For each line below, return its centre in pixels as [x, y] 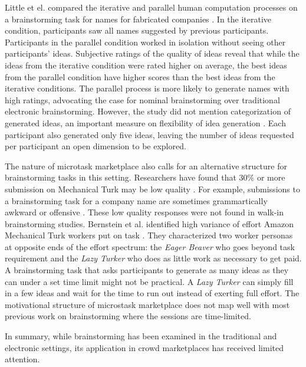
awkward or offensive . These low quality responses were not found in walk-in [144, 212]
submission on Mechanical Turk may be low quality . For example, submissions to [152, 189]
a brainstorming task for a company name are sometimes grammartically [136, 200]
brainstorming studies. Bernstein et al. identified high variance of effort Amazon [149, 223]
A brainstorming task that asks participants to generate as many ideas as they [147, 270]
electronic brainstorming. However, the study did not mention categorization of [148, 111]
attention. [22, 359]
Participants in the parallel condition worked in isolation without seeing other [145, 42]
